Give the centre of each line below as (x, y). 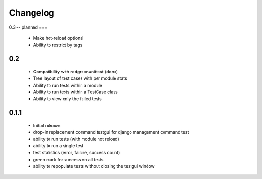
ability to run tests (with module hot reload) (76, 139)
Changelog (32, 13)
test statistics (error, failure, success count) (77, 153)
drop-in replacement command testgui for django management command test (111, 132)
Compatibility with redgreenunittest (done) (76, 72)
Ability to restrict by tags (58, 45)
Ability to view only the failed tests (67, 99)
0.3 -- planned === (28, 27)
